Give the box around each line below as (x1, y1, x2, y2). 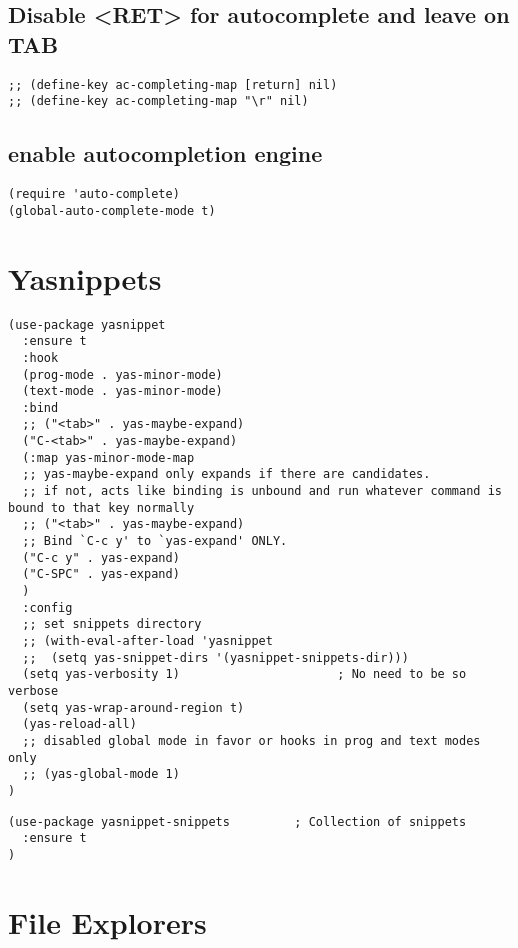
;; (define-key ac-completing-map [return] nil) (8, 77, 338, 92)
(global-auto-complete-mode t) (8, 203, 216, 218)
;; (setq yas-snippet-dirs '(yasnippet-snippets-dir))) (22, 650, 409, 665)
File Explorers (8, 901, 207, 942)
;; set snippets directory (22, 617, 202, 632)
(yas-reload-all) (22, 717, 137, 732)
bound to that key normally (8, 500, 195, 515)
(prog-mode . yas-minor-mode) (22, 367, 223, 382)
